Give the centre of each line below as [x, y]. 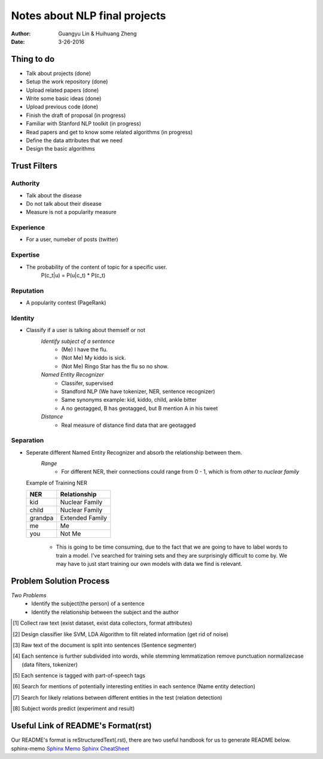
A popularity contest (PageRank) [66, 303]
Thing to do [33, 59]
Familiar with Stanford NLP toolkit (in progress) [84, 124]
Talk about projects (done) [59, 73]
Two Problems [29, 595]
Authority [25, 183]
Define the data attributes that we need [74, 140]
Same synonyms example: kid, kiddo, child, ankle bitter [129, 400]
